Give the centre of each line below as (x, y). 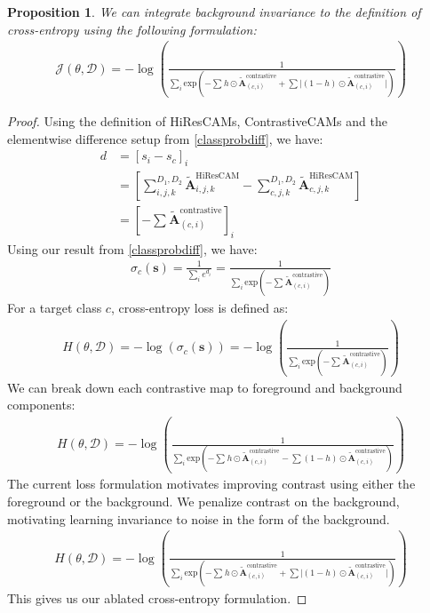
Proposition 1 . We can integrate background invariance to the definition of (214, 12)
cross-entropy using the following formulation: (132, 29)
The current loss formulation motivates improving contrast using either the (211, 484)
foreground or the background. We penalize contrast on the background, (203, 502)
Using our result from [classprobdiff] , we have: (132, 248)
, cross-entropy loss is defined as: (199, 308)
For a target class (55, 308)
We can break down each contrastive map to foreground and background (205, 387)
